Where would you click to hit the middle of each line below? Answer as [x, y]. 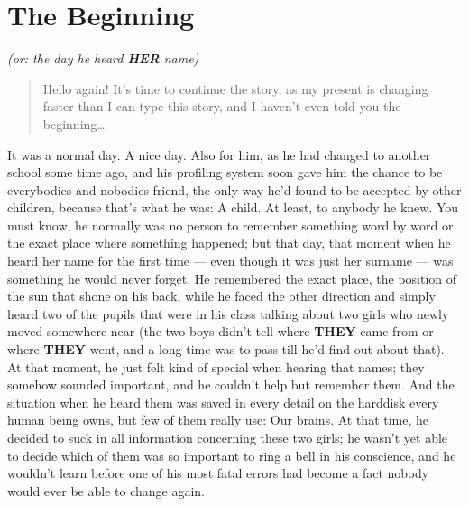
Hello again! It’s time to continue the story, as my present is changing [235, 88]
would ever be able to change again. [106, 490]
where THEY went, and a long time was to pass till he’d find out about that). [226, 349]
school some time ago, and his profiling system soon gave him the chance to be [225, 172]
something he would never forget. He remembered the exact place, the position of [232, 278]
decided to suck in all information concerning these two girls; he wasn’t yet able [228, 437]
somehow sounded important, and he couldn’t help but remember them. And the [231, 384]
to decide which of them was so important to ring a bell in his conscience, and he [232, 455]
